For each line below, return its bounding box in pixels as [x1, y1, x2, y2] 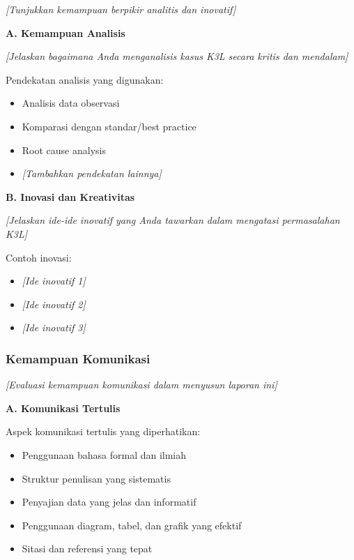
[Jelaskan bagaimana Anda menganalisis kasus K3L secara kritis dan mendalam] [6, 49, 348, 63]
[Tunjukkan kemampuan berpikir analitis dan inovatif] [6, 2, 236, 16]
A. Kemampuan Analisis [6, 25, 125, 40]
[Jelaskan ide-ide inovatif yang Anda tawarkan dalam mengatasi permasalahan [6, 213, 340, 227]
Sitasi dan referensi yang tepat [22, 541, 153, 556]
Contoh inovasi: [6, 250, 72, 264]
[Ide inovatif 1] [22, 273, 86, 288]
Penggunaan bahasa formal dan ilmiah [22, 447, 187, 462]
